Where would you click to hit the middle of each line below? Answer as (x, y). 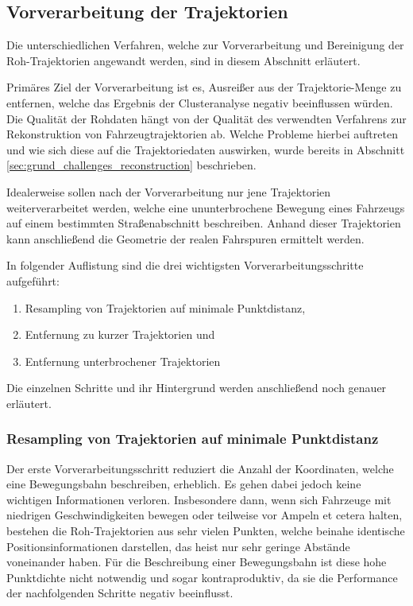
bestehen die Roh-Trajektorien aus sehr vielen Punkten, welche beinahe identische (206, 531)
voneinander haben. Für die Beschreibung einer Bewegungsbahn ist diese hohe (197, 562)
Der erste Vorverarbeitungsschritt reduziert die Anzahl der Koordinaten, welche (200, 468)
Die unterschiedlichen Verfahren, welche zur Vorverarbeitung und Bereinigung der (205, 45)
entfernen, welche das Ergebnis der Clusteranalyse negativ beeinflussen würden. (200, 102)
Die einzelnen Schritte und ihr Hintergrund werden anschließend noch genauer (197, 388)
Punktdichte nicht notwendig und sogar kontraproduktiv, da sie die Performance (202, 577)
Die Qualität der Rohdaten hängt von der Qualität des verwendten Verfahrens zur (206, 118)
